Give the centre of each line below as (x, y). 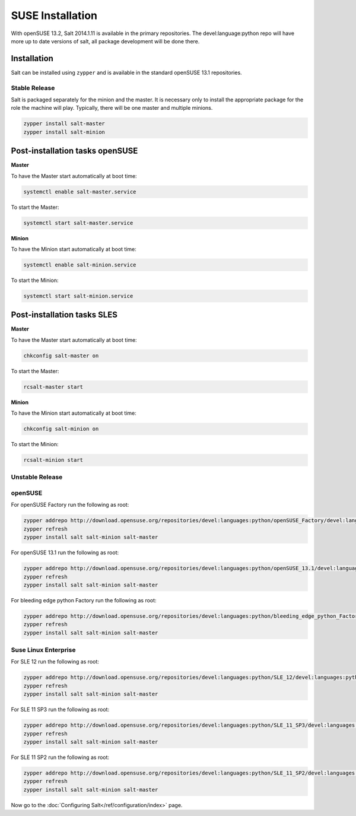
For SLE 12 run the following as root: (55, 662)
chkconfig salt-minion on (61, 429)
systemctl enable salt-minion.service (80, 265)
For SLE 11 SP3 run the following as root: (60, 710)
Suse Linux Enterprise (43, 650)
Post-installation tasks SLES (64, 315)
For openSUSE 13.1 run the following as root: (65, 553)
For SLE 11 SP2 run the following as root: (60, 757)
